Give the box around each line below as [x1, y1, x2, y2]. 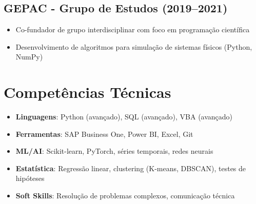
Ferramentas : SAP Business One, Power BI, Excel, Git [15, 128, 193, 139]
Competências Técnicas [4, 81, 171, 103]
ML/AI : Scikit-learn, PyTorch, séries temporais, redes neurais [15, 146, 213, 156]
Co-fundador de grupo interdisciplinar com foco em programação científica [15, 24, 250, 35]
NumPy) [15, 51, 43, 62]
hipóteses [15, 173, 45, 183]
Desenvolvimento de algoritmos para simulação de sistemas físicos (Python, [15, 41, 252, 52]
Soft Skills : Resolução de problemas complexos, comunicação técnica [15, 190, 235, 201]
